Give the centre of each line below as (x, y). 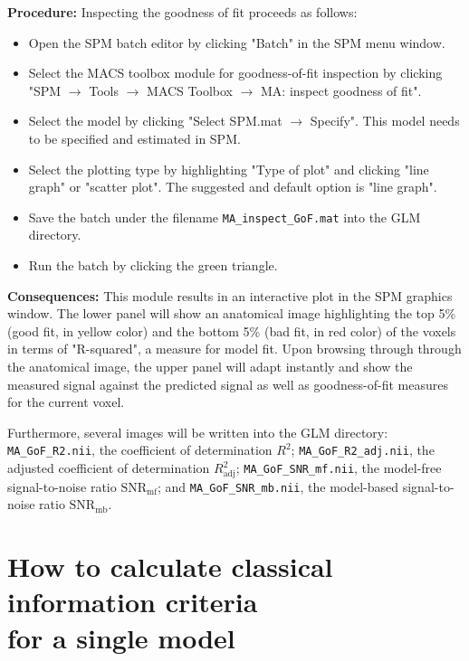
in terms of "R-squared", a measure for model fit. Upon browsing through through (234, 349)
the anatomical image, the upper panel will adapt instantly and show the (210, 366)
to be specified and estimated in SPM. (134, 138)
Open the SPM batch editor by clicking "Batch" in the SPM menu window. (237, 42)
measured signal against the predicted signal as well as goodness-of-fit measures (228, 384)
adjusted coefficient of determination (109, 467)
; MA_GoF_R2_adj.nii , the (363, 450)
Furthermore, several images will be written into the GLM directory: (198, 432)
